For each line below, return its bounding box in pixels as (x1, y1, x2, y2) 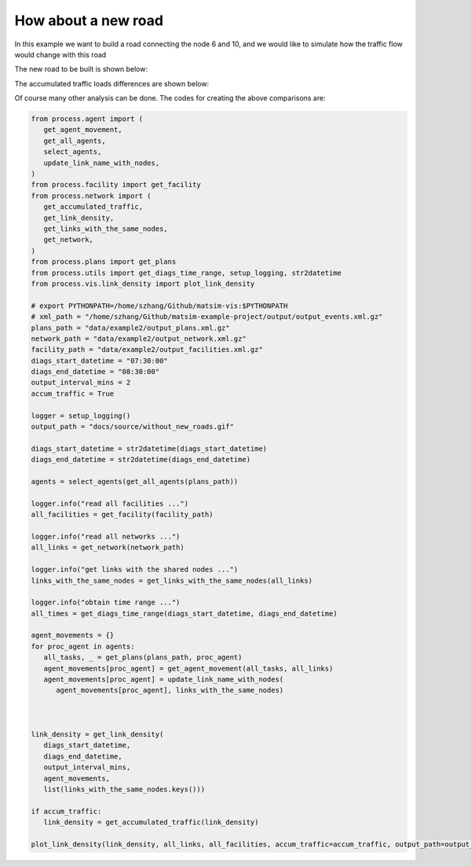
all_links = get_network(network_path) (31, 543, 184, 552)
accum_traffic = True (31, 389, 115, 398)
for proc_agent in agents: (31, 642, 135, 651)
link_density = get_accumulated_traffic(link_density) (43, 818, 259, 827)
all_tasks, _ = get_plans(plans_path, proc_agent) (43, 653, 243, 662)
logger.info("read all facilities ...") (31, 499, 188, 508)
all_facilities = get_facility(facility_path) (31, 510, 214, 519)
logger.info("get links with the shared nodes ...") (31, 565, 239, 574)
